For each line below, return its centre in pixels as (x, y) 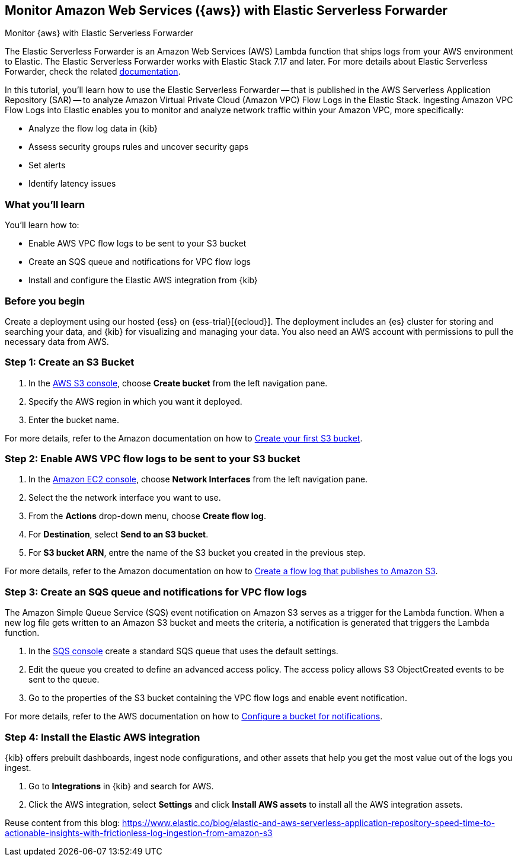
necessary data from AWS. (57, 341)
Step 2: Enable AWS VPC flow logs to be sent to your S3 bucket (153, 459)
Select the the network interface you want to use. (125, 498)
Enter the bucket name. (74, 420)
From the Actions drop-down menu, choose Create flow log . (147, 516)
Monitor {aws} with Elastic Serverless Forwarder (99, 33)
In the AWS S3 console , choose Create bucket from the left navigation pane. (178, 383)
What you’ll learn (45, 204)
